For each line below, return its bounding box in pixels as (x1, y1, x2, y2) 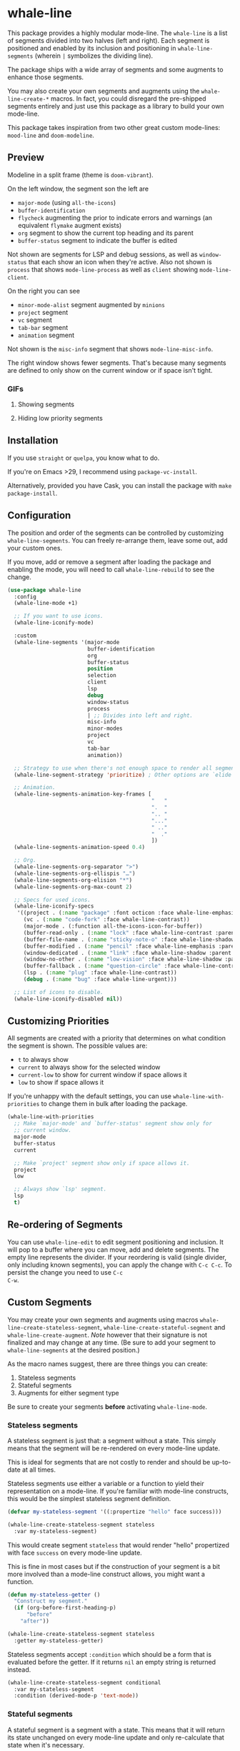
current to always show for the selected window (17, 1063, 161, 1072)
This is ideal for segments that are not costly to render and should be (7, 1458, 211, 1466)
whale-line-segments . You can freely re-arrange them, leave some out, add (7, 536, 228, 544)
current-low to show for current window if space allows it (17, 1070, 187, 1079)
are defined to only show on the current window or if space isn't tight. (7, 366, 213, 374)
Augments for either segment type (17, 1388, 119, 1397)
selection (86, 672, 116, 679)
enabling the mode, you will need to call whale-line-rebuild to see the (7, 565, 215, 573)
